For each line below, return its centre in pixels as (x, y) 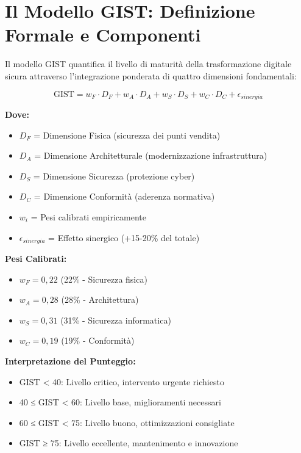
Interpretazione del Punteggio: (70, 361)
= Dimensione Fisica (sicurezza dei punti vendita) (127, 135)
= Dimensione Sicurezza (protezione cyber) (114, 176)
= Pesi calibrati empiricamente (88, 216)
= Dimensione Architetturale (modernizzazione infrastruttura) (151, 155)
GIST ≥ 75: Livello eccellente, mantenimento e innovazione (129, 443)
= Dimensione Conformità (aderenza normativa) (124, 196)
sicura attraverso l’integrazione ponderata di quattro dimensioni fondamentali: (151, 75)
